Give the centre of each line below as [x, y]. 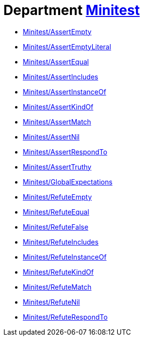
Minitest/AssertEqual [56, 62]
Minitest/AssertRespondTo [65, 152]
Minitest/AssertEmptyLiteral [67, 46]
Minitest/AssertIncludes [61, 77]
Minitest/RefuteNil [51, 302]
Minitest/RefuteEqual [56, 212]
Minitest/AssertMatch [57, 122]
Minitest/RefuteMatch [57, 287]
